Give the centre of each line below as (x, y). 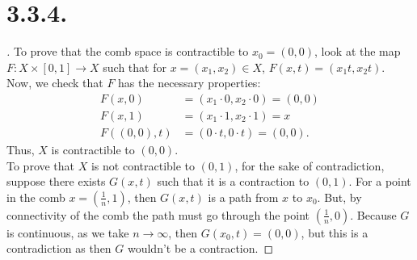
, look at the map (358, 51)
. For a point (380, 181)
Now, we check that (55, 83)
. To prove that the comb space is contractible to (128, 51)
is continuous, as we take (68, 232)
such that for (135, 67)
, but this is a (335, 232)
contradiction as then (59, 248)
